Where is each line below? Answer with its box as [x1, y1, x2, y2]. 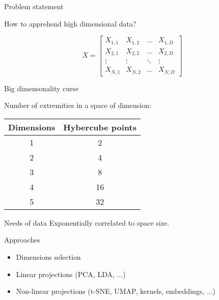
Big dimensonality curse [4, 83, 79, 93]
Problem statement [4, 1, 64, 11]
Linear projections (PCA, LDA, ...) [16, 268, 126, 279]
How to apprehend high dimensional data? [4, 18, 136, 29]
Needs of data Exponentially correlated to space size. [4, 217, 170, 228]
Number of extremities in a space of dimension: [4, 100, 151, 111]
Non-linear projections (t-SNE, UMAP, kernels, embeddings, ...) [16, 286, 216, 296]
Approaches [4, 234, 40, 245]
